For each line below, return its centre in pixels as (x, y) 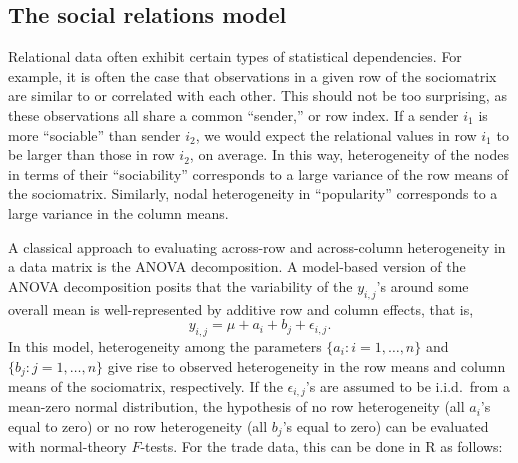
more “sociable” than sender (94, 134)
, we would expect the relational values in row (336, 134)
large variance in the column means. (118, 212)
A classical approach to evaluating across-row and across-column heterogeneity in (257, 246)
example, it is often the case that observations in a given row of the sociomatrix (252, 75)
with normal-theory (67, 446)
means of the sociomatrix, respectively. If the (145, 385)
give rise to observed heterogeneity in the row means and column (306, 365)
